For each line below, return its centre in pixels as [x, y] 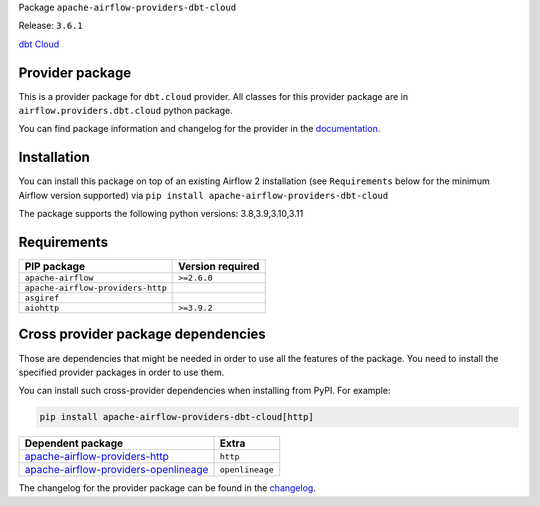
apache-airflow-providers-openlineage [116, 470]
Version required [219, 267]
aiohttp [42, 308]
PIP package [54, 267]
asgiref [42, 298]
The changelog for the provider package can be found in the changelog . [167, 488]
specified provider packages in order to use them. [121, 372]
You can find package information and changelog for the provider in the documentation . [199, 129]
